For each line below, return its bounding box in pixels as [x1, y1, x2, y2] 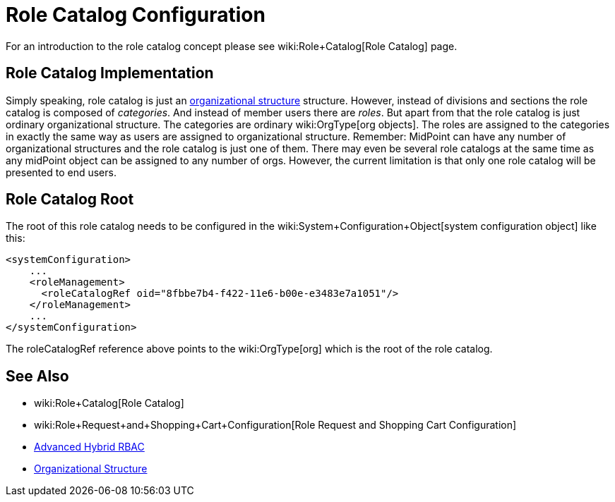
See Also [6, 367, 69, 385]
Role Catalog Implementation [6, 64, 214, 82]
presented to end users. [6, 166, 117, 178]
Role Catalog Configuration [6, 3, 265, 27]
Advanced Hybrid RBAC [34, 441, 145, 453]
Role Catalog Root [6, 190, 134, 209]
